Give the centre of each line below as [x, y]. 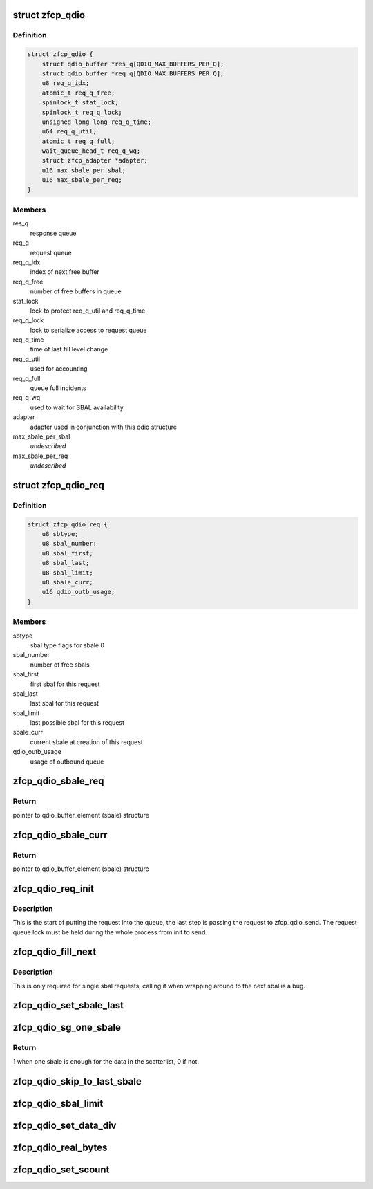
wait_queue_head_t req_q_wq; [91, 151]
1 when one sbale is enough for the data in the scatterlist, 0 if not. [106, 1061]
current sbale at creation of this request [86, 742]
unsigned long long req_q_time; [97, 122]
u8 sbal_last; [66, 563]
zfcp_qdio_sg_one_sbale [67, 1027]
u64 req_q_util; [69, 132]
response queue [53, 233]
